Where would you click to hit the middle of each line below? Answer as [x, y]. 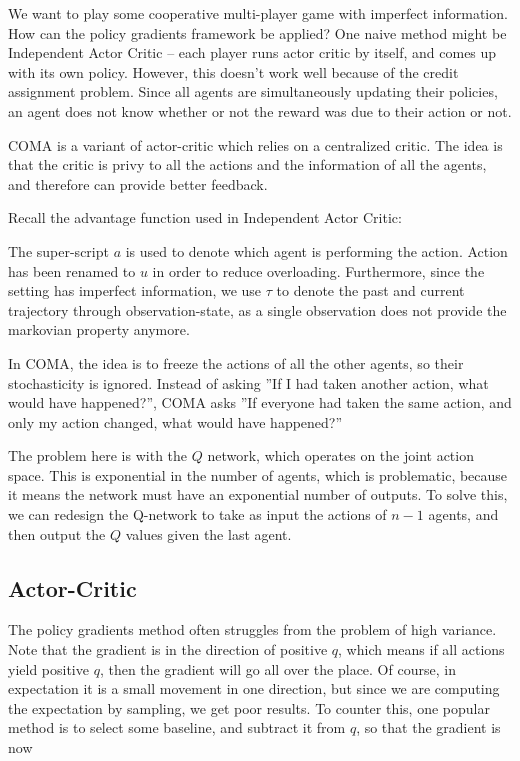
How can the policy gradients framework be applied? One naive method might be [257, 32]
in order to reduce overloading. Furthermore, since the [318, 270]
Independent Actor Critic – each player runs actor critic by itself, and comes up [252, 52]
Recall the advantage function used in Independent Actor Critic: [205, 217]
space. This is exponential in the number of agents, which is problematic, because [258, 474]
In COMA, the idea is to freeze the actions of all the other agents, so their [236, 362]
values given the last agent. [208, 533]
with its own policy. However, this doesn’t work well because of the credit [233, 71]
